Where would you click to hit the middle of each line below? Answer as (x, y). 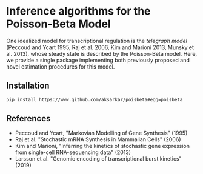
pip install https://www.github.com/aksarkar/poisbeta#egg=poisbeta (95, 99)
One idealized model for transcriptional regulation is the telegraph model (97, 41)
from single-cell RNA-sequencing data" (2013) (73, 152)
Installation (28, 86)
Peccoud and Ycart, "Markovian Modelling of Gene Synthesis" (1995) (101, 133)
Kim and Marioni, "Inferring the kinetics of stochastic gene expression (102, 146)
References (28, 119)
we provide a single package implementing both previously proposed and (98, 60)
